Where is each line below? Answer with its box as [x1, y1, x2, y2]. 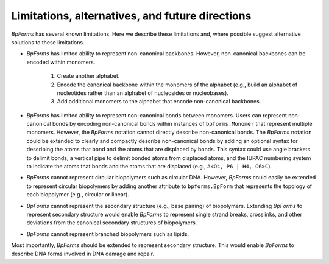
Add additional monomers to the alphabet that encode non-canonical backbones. [57, 98, 261, 105]
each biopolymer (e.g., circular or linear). [26, 191, 129, 198]
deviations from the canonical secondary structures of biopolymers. [26, 219, 197, 226]
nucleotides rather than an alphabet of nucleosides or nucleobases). [57, 89, 228, 97]
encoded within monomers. [26, 58, 96, 66]
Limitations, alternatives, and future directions [11, 9, 252, 23]
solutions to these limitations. [11, 38, 85, 46]
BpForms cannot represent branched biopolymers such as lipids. [26, 230, 189, 237]
